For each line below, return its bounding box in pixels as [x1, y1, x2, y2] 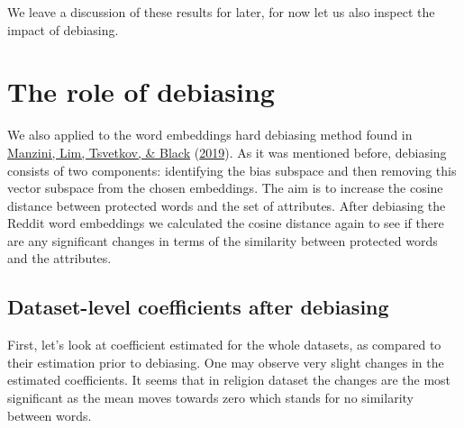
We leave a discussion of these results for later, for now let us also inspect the [7, 3, 435, 21]
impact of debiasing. [7, 20, 119, 39]
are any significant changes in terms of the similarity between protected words [7, 231, 438, 250]
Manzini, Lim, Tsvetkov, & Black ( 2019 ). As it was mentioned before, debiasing [7, 142, 447, 161]
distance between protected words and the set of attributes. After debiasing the [7, 196, 446, 214]
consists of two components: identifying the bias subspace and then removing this [7, 160, 457, 179]
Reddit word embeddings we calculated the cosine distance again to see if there [7, 214, 444, 232]
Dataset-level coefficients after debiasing [7, 293, 389, 321]
